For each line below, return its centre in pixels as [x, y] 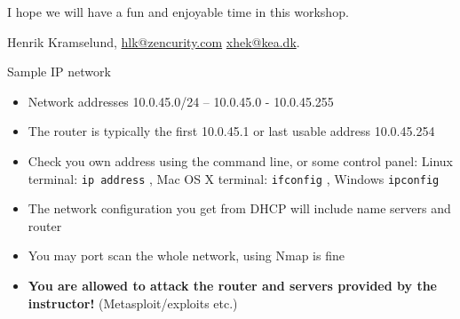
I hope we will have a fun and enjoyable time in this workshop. [178, 12]
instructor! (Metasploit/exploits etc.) [133, 303]
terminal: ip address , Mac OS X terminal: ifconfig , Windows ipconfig [234, 178]
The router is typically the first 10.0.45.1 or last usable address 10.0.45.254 [231, 131]
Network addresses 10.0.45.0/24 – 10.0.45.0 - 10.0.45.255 [181, 101]
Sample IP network [59, 72]
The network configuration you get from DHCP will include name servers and [239, 208]
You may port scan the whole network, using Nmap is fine [186, 255]
